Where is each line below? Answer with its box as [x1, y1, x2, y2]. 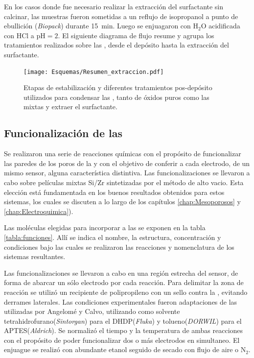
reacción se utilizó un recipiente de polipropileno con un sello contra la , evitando [4, 286, 248, 297]
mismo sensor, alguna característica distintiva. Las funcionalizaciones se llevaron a [4, 167, 250, 178]
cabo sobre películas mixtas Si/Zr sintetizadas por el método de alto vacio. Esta [4, 177, 244, 187]
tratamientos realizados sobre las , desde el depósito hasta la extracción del [4, 40, 229, 50]
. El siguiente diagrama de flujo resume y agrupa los [58, 30, 214, 40]
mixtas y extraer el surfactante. [23, 101, 117, 112]
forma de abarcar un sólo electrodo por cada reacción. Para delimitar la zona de [4, 277, 244, 287]
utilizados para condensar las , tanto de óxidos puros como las [23, 92, 209, 102]
